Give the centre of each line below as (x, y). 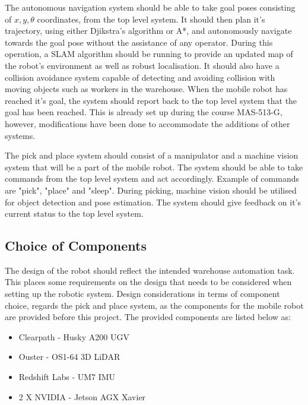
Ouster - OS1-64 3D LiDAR (69, 357)
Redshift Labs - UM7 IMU (67, 377)
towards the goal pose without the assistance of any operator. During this (139, 42)
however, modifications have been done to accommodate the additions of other (147, 123)
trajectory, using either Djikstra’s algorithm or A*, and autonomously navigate (148, 31)
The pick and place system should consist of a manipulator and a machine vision (152, 155)
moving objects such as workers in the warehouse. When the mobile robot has (146, 89)
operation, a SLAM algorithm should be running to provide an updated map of (149, 54)
